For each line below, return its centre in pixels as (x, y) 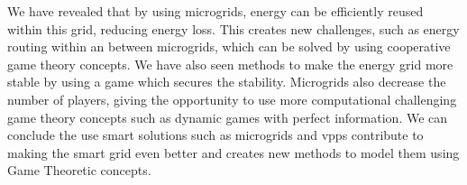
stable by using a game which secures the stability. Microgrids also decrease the (227, 82)
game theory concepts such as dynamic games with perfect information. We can (228, 117)
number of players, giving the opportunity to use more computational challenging (232, 99)
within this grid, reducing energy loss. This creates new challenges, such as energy (233, 28)
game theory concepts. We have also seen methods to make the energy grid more (230, 64)
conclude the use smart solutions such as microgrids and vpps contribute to (215, 135)
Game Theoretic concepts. (79, 170)
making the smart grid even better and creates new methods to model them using (233, 152)
